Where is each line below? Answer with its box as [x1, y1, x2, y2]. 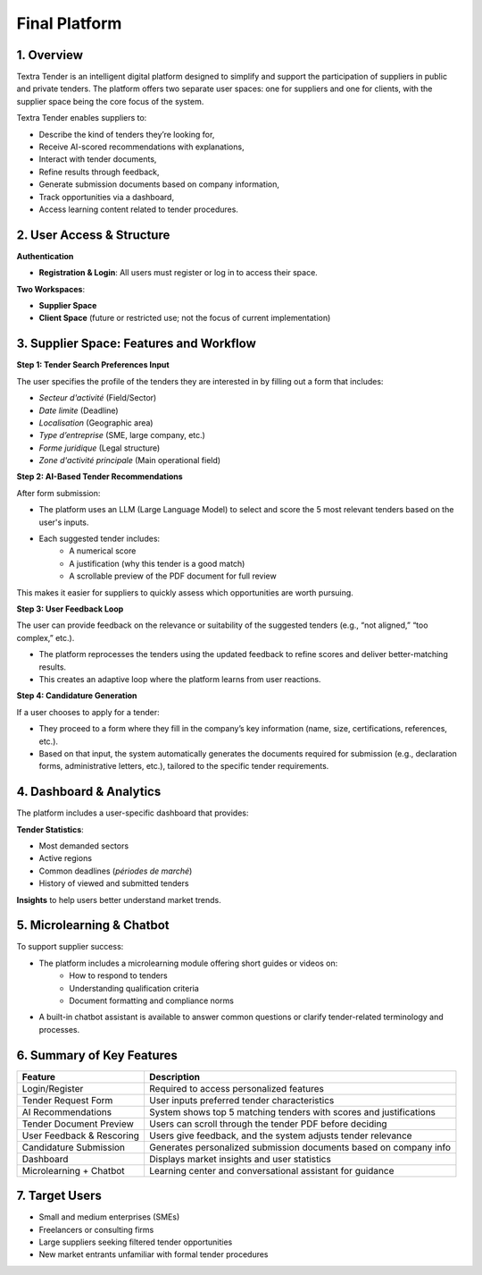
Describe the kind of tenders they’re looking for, [38, 129, 215, 139]
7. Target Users [16, 1188, 103, 1203]
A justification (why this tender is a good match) [69, 558, 245, 569]
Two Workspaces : [16, 283, 85, 294]
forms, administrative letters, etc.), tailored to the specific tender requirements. [38, 761, 329, 772]
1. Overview [16, 47, 84, 63]
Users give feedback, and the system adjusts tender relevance [148, 1129, 412, 1142]
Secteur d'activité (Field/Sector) [38, 393, 157, 403]
